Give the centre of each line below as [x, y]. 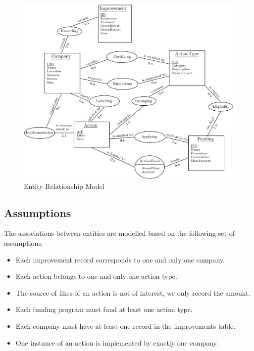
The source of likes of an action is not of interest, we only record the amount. [133, 292]
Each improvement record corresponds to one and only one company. [120, 259]
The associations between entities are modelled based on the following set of [119, 233]
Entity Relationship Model [64, 186]
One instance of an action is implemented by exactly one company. [117, 342]
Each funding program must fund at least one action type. [104, 309]
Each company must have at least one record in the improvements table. [126, 326]
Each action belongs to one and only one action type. [96, 276]
